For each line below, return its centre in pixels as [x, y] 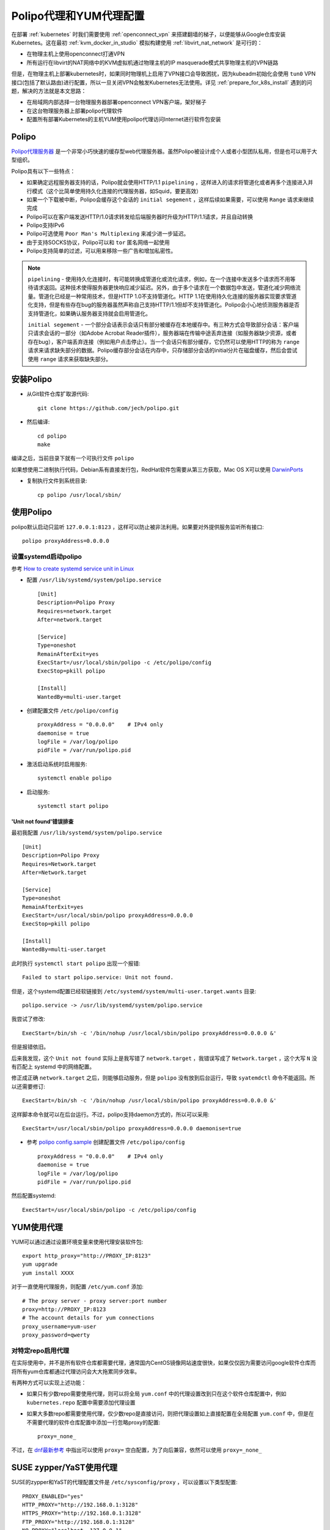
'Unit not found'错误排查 [42, 822]
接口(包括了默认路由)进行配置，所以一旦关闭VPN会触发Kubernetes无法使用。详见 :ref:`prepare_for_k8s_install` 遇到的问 [162, 82]
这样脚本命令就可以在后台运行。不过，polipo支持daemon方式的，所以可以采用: [111, 1114]
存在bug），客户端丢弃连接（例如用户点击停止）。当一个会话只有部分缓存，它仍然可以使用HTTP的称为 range [163, 341]
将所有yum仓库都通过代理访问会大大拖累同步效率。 [76, 1371]
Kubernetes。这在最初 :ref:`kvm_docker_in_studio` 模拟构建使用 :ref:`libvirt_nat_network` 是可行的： [137, 42]
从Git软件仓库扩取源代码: [58, 394]
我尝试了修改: [28, 1019]
